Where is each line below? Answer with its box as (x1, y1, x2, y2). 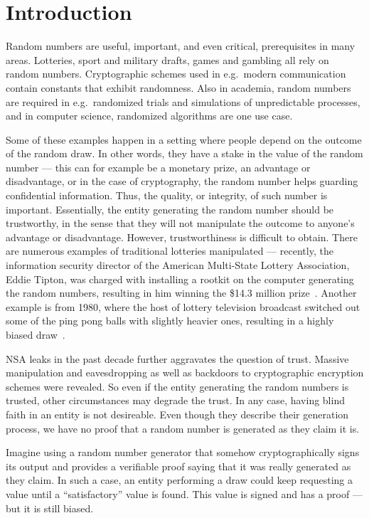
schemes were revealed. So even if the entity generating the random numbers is (6, 379, 349, 393)
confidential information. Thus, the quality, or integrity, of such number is (6, 188, 328, 203)
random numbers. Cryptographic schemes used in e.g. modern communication (6, 66, 346, 81)
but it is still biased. (6, 500, 94, 515)
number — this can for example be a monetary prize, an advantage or (6, 159, 311, 174)
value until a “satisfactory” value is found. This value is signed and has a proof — (6, 486, 363, 501)
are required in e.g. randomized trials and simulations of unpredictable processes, (6, 94, 360, 109)
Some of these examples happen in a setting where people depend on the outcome (6, 132, 362, 147)
